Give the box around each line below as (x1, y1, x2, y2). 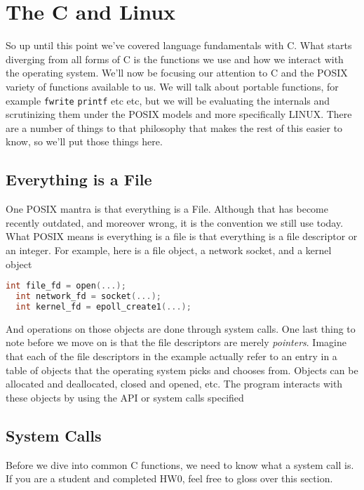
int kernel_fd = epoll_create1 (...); (15, 301, 191, 312)
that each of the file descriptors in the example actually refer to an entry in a (6, 348, 337, 363)
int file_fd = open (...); (6, 281, 126, 291)
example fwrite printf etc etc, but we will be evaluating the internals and (6, 93, 330, 107)
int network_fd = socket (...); (15, 291, 161, 301)
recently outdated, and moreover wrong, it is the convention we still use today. (6, 215, 344, 230)
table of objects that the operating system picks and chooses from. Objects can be (6, 362, 358, 377)
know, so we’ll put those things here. (6, 134, 163, 149)
